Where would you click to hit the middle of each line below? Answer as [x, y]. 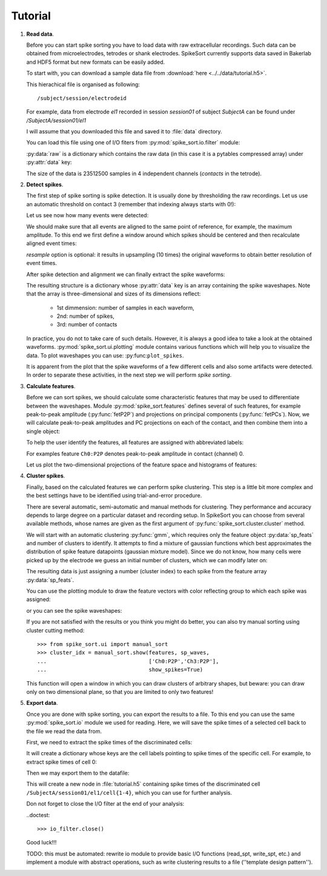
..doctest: [38, 815]
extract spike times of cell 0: [61, 762]
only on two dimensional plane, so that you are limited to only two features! [120, 692]
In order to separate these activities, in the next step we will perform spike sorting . [129, 375]
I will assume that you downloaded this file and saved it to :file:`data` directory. [124, 132]
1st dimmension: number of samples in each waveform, [125, 308]
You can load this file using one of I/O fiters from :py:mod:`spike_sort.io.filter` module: [133, 143]
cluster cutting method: [55, 630]
